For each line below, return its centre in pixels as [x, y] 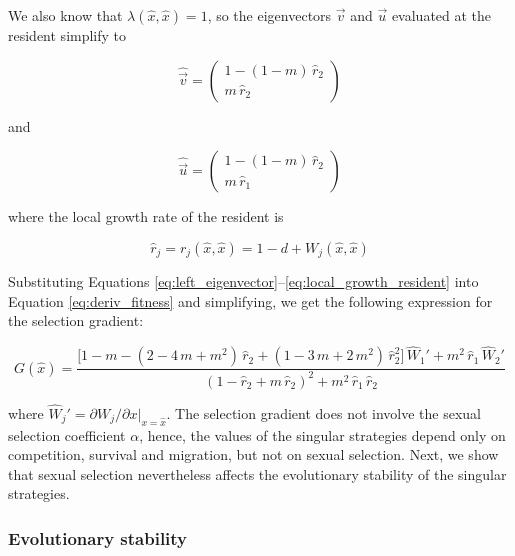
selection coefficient [67, 434]
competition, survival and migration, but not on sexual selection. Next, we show [253, 454]
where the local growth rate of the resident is [146, 216]
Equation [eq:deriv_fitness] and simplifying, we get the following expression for [250, 300]
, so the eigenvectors [269, 15]
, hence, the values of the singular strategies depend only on [322, 434]
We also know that [65, 15]
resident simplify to [67, 35]
